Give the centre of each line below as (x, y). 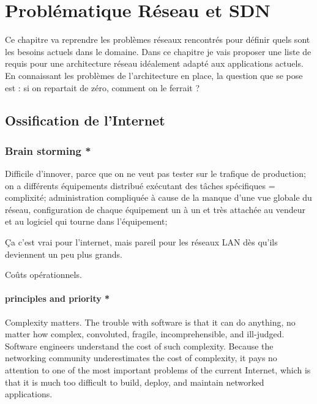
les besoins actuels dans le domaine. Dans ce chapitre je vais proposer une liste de (158, 51)
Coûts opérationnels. (43, 275)
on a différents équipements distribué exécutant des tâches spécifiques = (140, 185)
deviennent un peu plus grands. (64, 254)
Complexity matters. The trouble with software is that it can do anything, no (150, 322)
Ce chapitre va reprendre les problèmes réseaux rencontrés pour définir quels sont (158, 39)
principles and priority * (58, 298)
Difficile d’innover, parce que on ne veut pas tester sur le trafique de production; (155, 174)
